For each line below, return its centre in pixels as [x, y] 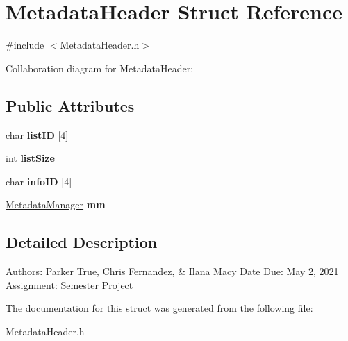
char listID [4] [37, 134]
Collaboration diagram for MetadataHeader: [100, 68]
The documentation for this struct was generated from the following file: [159, 308]
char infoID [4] [39, 181]
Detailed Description [82, 242]
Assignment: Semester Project [69, 284]
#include [25, 45]
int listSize [30, 158]
